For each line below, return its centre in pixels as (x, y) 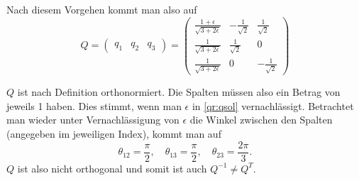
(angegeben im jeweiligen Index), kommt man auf (114, 133)
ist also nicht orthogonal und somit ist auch (112, 168)
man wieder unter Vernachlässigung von (93, 120)
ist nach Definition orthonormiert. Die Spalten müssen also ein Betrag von (179, 92)
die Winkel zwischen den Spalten (261, 120)
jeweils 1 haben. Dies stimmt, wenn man (94, 105)
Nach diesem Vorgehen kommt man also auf (102, 9)
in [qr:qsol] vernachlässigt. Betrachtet (273, 105)
